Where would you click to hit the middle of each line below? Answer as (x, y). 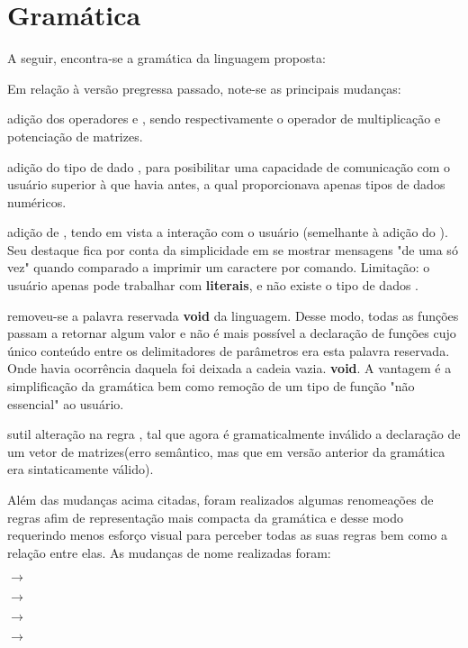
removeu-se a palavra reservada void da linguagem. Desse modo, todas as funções (233, 315)
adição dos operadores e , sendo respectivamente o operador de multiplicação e (224, 119)
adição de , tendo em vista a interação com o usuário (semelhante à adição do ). (228, 232)
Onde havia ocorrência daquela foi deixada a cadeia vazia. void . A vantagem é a (229, 368)
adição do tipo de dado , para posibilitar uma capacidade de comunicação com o (229, 166)
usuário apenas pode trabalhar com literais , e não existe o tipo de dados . (213, 285)
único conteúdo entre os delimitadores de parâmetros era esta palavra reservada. (229, 350)
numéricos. (37, 201)
